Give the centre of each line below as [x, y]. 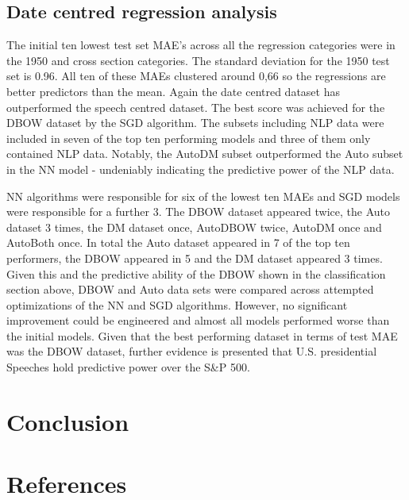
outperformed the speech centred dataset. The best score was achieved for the [196, 107]
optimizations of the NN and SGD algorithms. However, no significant [177, 304]
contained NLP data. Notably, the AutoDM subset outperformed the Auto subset [205, 154]
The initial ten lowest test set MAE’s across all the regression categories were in [201, 45]
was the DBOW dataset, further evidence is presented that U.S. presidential [192, 351]
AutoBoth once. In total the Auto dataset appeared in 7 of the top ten [178, 242]
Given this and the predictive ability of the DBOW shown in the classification [196, 273]
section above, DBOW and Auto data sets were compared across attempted [190, 289]
